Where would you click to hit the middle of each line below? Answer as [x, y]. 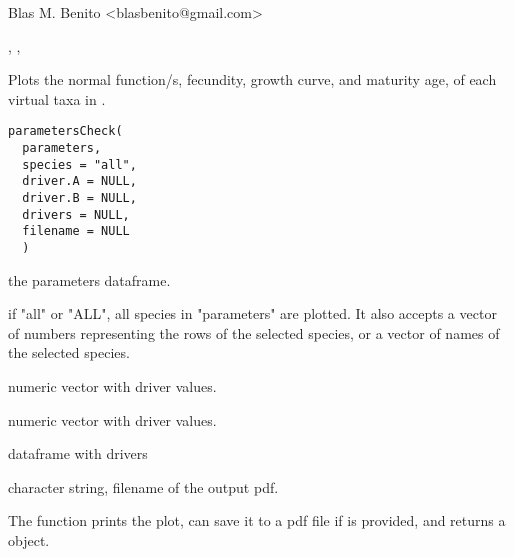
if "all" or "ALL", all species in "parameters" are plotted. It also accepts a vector [252, 313]
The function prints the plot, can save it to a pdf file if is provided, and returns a [257, 520]
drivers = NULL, [76, 214]
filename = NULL [76, 231]
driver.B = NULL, [79, 198]
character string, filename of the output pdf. [143, 486]
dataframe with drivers [78, 453]
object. [29, 539]
